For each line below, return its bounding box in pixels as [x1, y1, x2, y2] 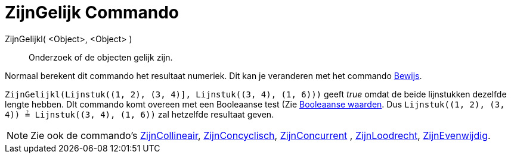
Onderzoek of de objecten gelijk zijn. [29, 52, 173, 62]
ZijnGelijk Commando [5, 2, 179, 23]
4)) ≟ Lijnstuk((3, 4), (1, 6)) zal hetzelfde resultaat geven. [5, 109, 274, 119]
